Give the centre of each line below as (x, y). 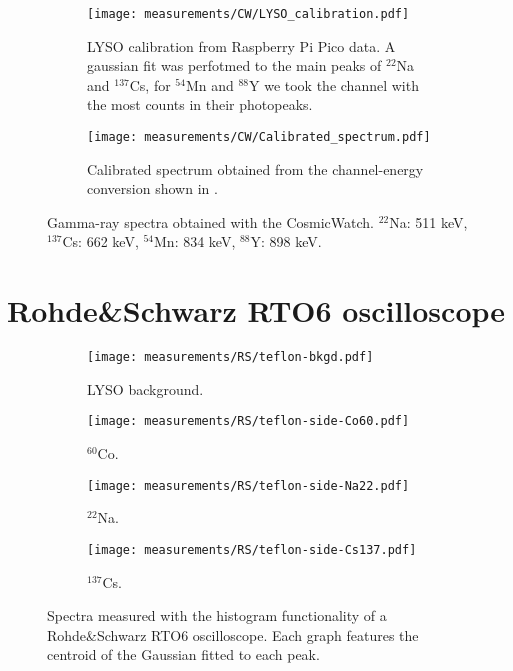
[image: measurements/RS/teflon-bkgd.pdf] (230, 357)
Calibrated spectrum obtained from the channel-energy (255, 168)
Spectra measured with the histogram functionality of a (217, 615)
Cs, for (150, 84)
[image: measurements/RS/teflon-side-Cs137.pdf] (252, 549)
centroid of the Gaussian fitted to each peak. (183, 654)
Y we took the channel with (334, 84)
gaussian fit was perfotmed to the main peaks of (234, 65)
